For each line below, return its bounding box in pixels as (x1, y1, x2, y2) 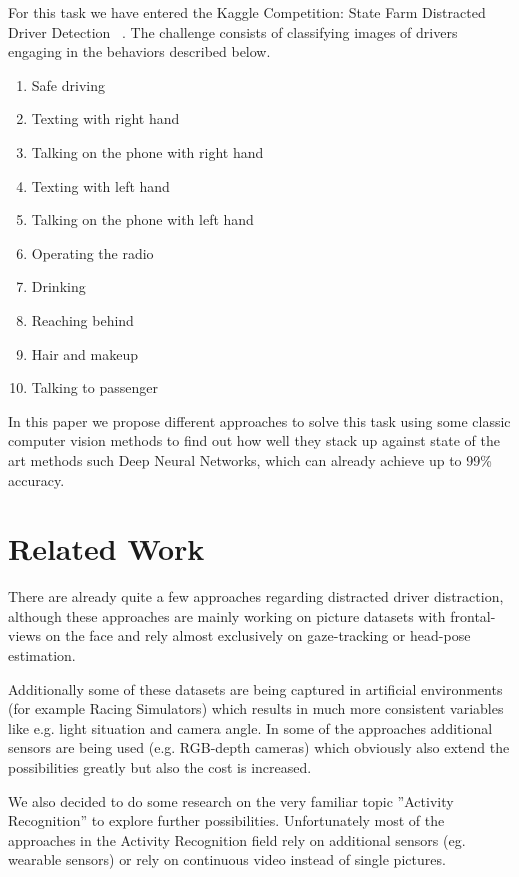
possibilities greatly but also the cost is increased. (8, 756, 312, 777)
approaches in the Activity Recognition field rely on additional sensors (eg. (8, 829, 466, 850)
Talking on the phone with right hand (31, 141, 264, 162)
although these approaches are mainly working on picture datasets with (8, 605, 446, 626)
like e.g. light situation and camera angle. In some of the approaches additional (8, 717, 493, 738)
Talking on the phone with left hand (31, 209, 254, 230)
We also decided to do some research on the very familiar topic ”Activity (8, 790, 454, 811)
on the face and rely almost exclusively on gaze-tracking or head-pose (45, 625, 471, 646)
